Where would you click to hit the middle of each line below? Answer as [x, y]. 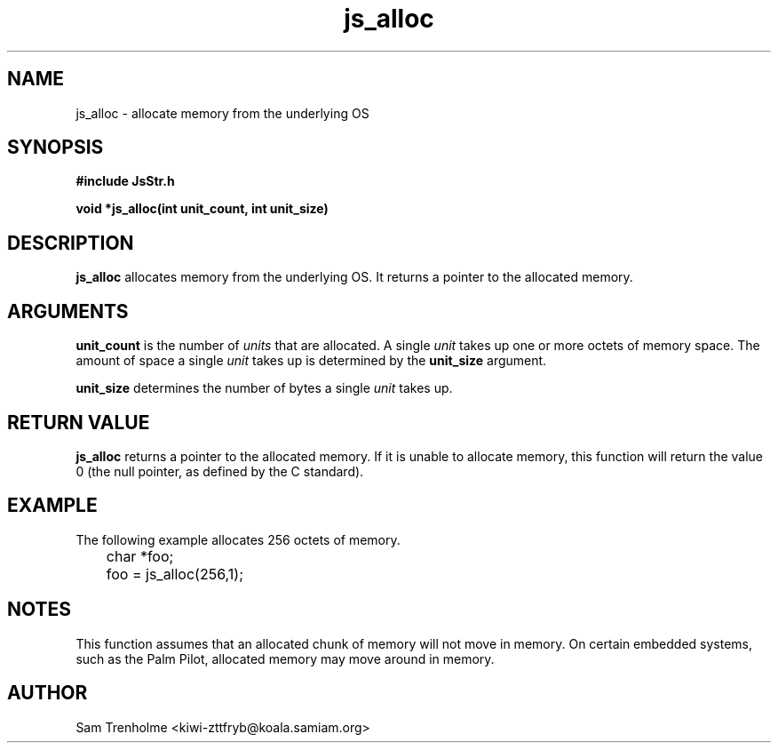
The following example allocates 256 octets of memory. [238, 539]
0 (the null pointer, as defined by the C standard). [220, 471]
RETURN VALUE [79, 422]
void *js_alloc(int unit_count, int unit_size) [202, 209]
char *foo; [140, 556]
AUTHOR [48, 693]
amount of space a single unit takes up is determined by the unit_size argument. [311, 361]
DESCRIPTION [71, 243]
